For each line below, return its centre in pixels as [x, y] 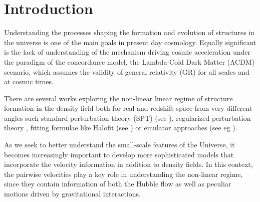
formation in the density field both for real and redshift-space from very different [128, 108]
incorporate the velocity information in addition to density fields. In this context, [128, 164]
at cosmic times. [29, 81]
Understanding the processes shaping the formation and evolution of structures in [129, 32]
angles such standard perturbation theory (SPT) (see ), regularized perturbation [127, 118]
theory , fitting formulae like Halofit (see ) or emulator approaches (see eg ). [121, 128]
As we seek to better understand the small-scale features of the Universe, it [119, 145]
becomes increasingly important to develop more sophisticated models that [119, 154]
